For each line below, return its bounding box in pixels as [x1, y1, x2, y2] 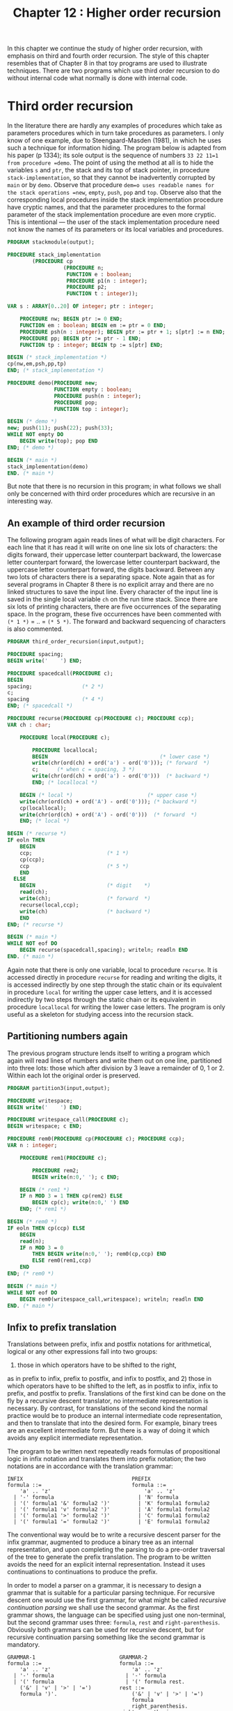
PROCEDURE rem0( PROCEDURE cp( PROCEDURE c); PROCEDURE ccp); [7, 1135, 186, 1142]
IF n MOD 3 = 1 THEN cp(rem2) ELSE [19, 1193, 123, 1200]
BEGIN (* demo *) [7, 418, 58, 425]
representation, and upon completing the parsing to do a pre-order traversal [7, 1546, 225, 1554]
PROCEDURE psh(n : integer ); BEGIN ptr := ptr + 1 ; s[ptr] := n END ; [19, 328, 226, 336]
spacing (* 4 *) [7, 696, 104, 703]
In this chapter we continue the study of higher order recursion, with [7, 44, 203, 53]
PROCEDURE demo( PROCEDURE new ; [7, 380, 98, 387]
